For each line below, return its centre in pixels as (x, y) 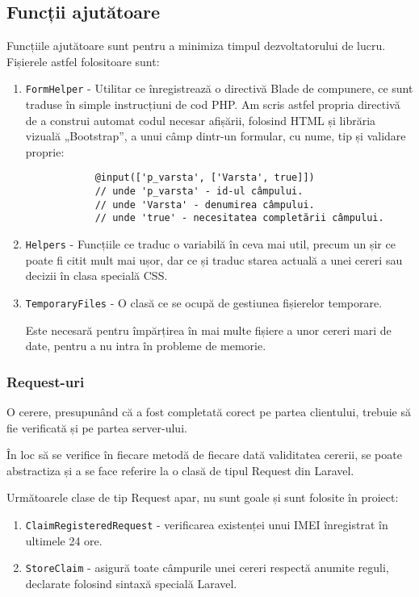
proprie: (45, 151)
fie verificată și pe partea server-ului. (97, 427)
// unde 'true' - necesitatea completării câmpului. (239, 218)
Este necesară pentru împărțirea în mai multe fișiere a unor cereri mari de (208, 330)
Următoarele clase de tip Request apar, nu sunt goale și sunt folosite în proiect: (203, 497)
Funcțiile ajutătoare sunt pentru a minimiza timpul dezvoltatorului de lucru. (196, 46)
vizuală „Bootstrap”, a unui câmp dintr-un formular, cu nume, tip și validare (216, 136)
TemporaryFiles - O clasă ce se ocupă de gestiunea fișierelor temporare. (204, 302)
